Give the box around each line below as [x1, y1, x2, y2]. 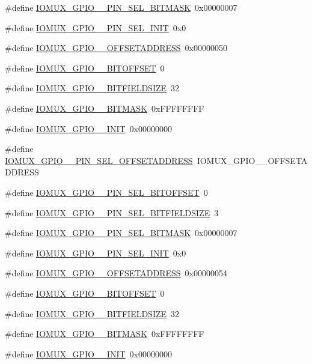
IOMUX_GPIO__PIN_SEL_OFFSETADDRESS [5, 154, 193, 166]
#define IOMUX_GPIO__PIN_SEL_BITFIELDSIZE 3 [5, 206, 219, 219]
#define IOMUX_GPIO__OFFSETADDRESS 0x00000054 [5, 267, 228, 279]
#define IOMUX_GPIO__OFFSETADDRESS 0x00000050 [5, 41, 228, 54]
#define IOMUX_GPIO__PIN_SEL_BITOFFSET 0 [5, 186, 208, 198]
